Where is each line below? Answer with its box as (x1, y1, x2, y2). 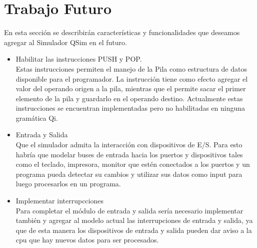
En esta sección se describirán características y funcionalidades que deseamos (4, 27, 240, 38)
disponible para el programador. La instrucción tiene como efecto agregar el (15, 73, 248, 84)
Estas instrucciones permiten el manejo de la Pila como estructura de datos (15, 63, 247, 74)
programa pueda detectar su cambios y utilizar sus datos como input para (15, 168, 242, 179)
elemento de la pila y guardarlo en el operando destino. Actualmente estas (15, 93, 243, 103)
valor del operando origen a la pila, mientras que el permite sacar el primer (15, 83, 246, 94)
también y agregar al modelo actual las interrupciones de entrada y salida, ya (15, 215, 253, 225)
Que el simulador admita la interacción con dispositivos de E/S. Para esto (15, 139, 242, 150)
